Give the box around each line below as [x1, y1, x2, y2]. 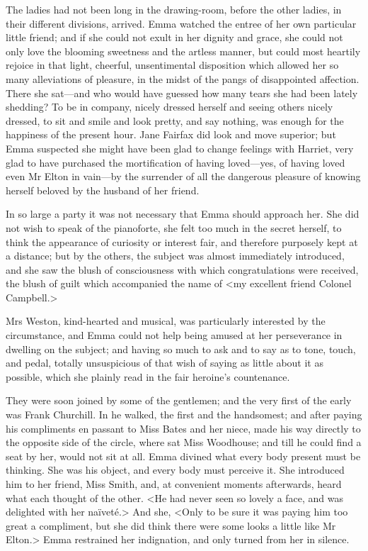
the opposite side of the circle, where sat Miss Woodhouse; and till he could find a [6, 435, 362, 450]
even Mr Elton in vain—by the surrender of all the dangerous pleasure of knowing [6, 169, 361, 184]
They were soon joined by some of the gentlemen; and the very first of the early [6, 393, 352, 408]
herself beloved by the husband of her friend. [6, 182, 200, 197]
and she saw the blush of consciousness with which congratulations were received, [6, 262, 359, 277]
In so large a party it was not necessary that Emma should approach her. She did [6, 206, 360, 221]
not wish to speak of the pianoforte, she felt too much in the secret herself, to [6, 220, 342, 235]
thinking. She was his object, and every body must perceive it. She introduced [6, 462, 345, 477]
